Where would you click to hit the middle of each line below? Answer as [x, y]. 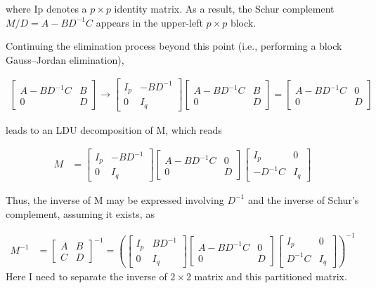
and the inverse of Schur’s [303, 199]
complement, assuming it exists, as [80, 213]
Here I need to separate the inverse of [86, 276]
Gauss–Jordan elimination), [65, 59]
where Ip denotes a [46, 8]
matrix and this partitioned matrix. [271, 276]
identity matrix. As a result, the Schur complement [224, 8]
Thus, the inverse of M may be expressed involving [115, 199]
